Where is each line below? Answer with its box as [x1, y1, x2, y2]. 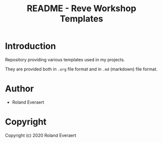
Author [5, 83, 34, 94]
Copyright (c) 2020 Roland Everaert [5, 132, 77, 138]
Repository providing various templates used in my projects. [5, 56, 125, 62]
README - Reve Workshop [26, 3, 137, 14]
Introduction [5, 41, 56, 52]
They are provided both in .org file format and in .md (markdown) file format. [5, 66, 158, 72]
